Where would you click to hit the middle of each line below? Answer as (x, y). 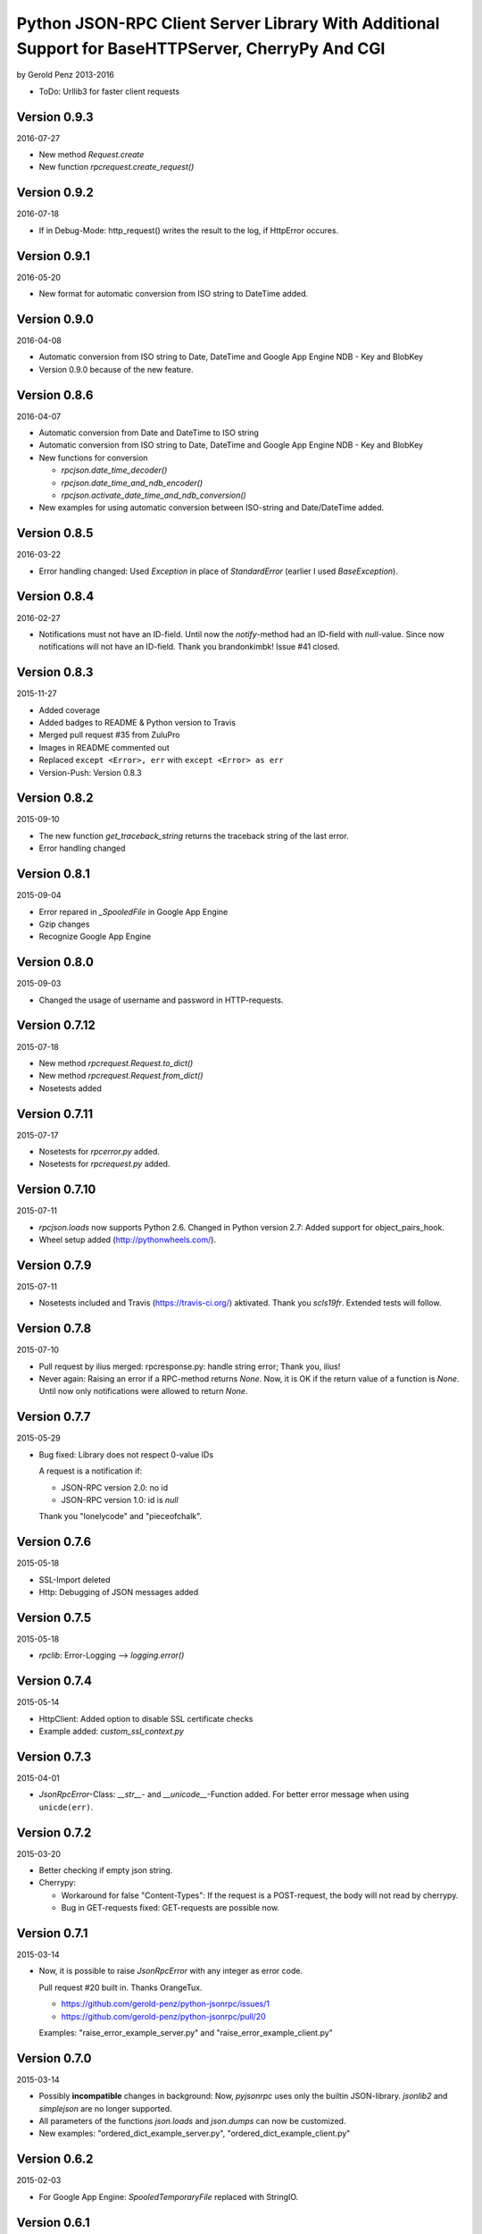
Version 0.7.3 (54, 1756)
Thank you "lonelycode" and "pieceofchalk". (120, 1516)
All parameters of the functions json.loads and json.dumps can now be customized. (192, 2121)
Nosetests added (70, 1088)
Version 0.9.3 (55, 117)
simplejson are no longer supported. (105, 2108)
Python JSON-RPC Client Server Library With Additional (228, 23)
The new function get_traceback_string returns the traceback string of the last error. (194, 836)
